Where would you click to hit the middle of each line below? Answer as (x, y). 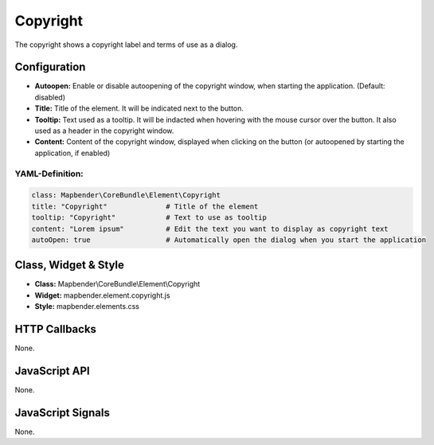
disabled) (50, 97)
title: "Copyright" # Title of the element (145, 206)
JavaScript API (53, 371)
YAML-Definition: (49, 174)
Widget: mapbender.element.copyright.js (102, 295)
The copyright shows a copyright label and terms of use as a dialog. (126, 45)
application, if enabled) (72, 153)
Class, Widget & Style (70, 265)
